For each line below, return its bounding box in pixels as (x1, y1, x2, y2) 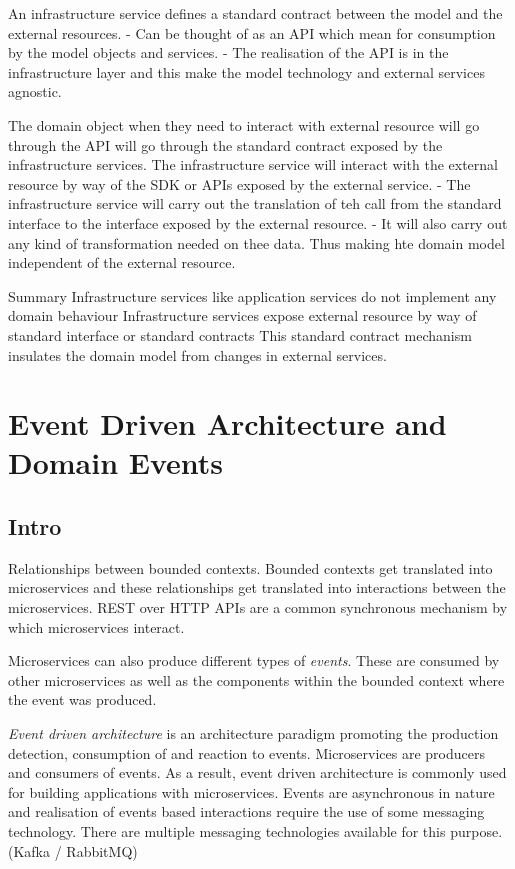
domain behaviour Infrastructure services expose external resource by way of (8, 305, 477, 326)
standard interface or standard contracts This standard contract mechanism (8, 324, 472, 345)
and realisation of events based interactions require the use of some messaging (8, 801, 485, 822)
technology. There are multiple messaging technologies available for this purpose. (8, 820, 503, 841)
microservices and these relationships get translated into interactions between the (8, 577, 506, 598)
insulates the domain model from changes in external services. (8, 344, 387, 365)
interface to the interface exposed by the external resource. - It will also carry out (8, 212, 508, 233)
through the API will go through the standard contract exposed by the (8, 134, 443, 155)
